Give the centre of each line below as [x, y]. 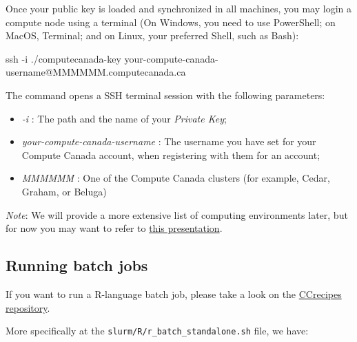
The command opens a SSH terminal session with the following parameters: [165, 95]
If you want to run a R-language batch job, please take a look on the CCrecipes [174, 293]
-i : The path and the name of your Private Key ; [124, 118]
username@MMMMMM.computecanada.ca [96, 72]
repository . [28, 307]
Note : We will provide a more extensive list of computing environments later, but [177, 214]
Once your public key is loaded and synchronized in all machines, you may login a [178, 8]
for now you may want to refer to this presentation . [114, 228]
